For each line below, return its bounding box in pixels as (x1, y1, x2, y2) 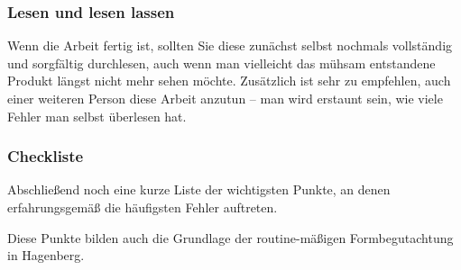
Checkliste (7, 145, 84, 167)
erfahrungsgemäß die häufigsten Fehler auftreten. (7, 198, 278, 216)
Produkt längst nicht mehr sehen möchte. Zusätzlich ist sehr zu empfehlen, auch (7, 71, 451, 90)
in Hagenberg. (7, 246, 85, 265)
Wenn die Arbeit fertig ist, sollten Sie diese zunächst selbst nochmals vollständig (7, 36, 453, 55)
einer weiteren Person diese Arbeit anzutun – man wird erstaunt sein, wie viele (7, 89, 443, 107)
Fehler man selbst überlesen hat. (7, 106, 187, 125)
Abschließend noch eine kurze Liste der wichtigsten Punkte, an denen (7, 180, 391, 199)
